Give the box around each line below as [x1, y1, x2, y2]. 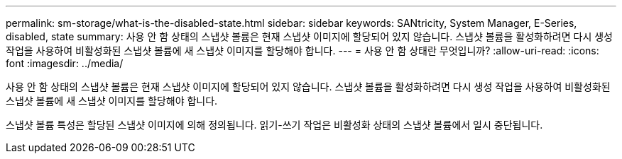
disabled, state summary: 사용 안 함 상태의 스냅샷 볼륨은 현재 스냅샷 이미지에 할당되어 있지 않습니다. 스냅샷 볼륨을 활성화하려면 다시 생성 [6, 30, 613, 42]
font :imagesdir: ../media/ [6, 57, 124, 69]
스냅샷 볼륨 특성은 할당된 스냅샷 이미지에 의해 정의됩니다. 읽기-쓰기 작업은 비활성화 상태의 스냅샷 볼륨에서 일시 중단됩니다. [6, 119, 543, 131]
